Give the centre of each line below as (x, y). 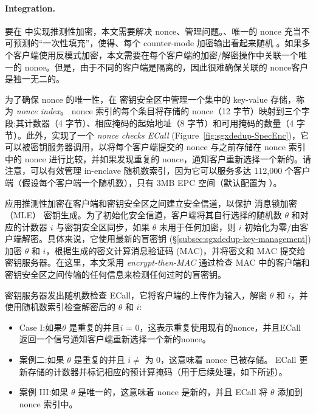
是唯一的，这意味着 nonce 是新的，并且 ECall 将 (173, 392)
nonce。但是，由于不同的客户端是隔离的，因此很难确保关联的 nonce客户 (167, 67)
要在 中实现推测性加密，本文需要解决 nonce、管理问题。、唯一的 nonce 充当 (153, 31)
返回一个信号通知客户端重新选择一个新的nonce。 (115, 339)
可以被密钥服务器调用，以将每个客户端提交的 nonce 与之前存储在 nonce (145, 147)
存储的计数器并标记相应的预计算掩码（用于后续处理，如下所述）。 (157, 371)
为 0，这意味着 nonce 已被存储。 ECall (221, 360)
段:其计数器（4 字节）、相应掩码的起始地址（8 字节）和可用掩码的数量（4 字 (155, 122)
